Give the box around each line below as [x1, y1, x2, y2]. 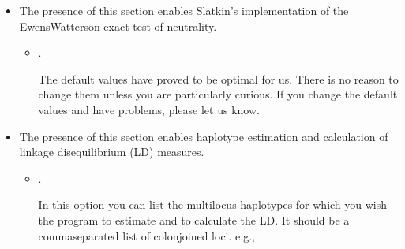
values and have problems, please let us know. [38, 101, 260, 117]
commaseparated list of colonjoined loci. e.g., [38, 227, 255, 243]
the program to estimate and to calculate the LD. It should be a [38, 211, 350, 228]
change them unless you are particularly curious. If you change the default [38, 86, 398, 102]
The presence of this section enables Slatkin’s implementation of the [19, 2, 349, 18]
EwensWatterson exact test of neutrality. [19, 17, 217, 34]
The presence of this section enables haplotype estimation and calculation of [19, 128, 388, 144]
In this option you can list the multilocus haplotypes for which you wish [38, 196, 388, 213]
